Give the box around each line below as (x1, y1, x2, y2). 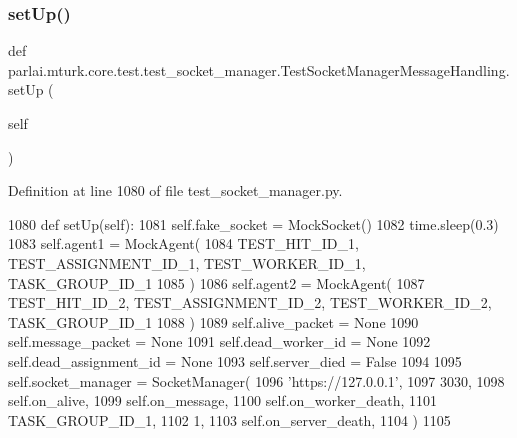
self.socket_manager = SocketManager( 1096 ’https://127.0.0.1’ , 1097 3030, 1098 (8, 370, 505, 391)
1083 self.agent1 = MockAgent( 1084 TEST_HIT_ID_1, (8, 233, 359, 254)
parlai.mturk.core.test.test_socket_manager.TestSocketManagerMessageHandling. (8, 59, 510, 80)
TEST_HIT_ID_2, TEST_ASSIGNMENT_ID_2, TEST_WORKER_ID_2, (8, 292, 492, 313)
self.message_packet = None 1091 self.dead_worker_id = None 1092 (8, 331, 431, 352)
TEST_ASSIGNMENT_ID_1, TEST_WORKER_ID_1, (8, 252, 366, 273)
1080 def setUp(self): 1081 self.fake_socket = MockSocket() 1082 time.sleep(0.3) (8, 213, 499, 234)
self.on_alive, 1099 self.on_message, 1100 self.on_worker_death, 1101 (8, 390, 438, 411)
